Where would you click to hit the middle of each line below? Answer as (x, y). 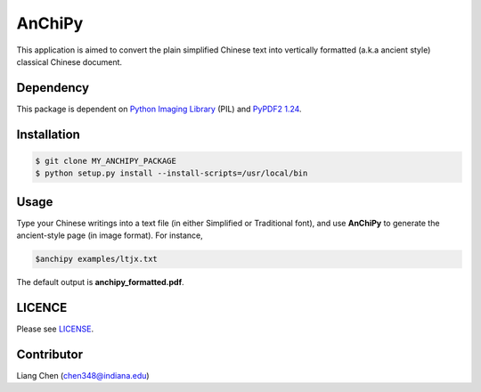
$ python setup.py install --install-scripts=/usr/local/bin (171, 173)
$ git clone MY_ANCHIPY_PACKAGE (106, 161)
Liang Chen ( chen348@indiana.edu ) (83, 375)
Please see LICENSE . (55, 329)
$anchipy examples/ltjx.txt (96, 259)
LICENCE (42, 307)
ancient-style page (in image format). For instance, (110, 235)
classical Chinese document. (69, 61)
